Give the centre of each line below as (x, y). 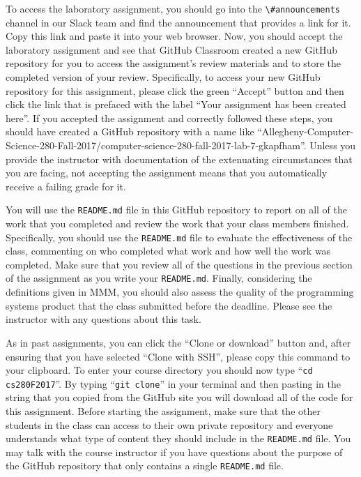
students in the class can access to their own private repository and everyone (169, 424)
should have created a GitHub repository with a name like (130, 131)
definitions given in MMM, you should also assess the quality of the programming (180, 292)
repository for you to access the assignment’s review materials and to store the (174, 63)
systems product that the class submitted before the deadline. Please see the (169, 305)
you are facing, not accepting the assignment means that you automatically (167, 173)
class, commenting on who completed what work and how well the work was (168, 251)
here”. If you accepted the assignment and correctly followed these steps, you (169, 118)
